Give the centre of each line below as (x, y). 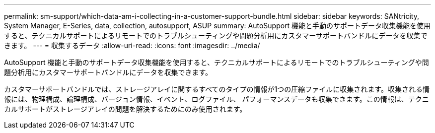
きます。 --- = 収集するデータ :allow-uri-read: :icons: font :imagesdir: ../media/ (132, 45)
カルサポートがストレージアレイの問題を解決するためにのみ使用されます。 (125, 109)
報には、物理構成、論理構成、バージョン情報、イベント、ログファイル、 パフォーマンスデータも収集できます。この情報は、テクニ (217, 99)
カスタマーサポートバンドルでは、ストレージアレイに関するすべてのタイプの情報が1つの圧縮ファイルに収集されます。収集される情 (217, 89)
